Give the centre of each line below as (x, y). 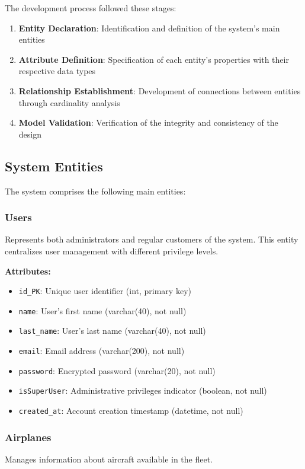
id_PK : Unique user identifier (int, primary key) (105, 291)
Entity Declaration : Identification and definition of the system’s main (149, 28)
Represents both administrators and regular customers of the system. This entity (152, 239)
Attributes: (28, 271)
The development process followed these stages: (91, 8)
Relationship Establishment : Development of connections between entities (160, 90)
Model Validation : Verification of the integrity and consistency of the (148, 122)
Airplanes (28, 437)
